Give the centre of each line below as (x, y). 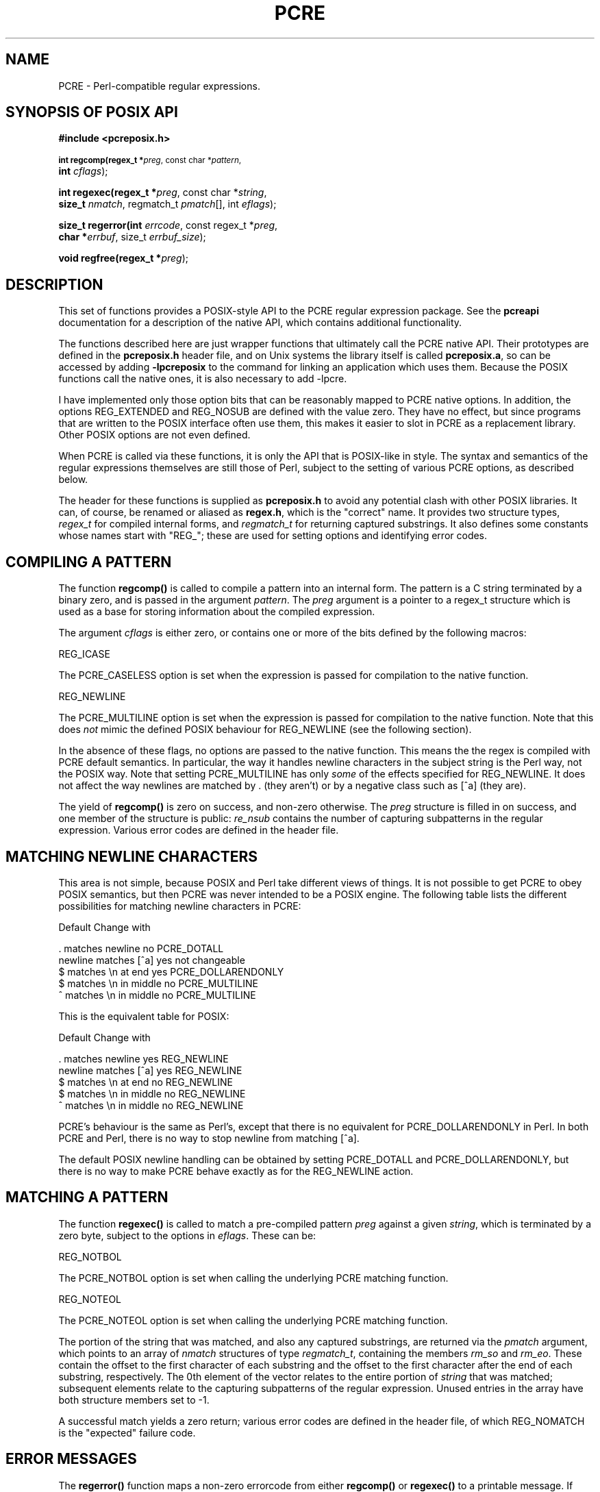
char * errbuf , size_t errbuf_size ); (132, 237)
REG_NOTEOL (90, 1299)
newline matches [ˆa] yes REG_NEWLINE (150, 1070)
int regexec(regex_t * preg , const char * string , (163, 192)
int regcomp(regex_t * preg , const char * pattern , (150, 161)
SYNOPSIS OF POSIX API (92, 112)
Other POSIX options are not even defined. (154, 435)
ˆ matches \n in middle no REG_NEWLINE (151, 1105)
